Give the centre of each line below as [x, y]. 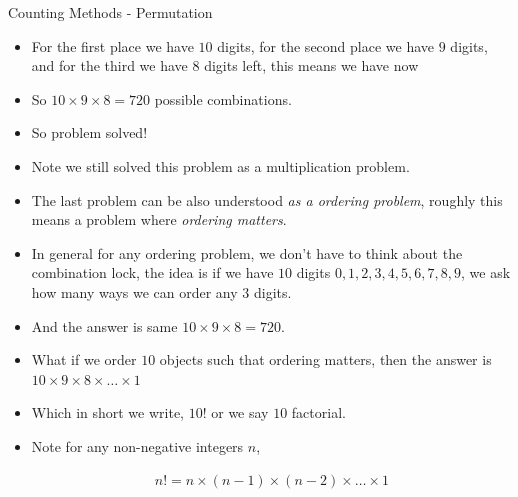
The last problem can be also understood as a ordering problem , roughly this [267, 199]
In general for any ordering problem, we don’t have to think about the [247, 252]
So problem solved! [89, 132]
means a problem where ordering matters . [159, 219]
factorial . [318, 412]
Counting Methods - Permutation [110, 12]
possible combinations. [223, 98]
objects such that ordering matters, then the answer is [325, 359]
